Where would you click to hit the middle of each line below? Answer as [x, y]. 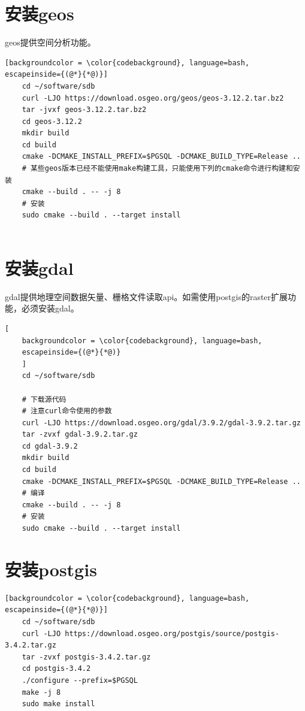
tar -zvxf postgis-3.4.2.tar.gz [86, 657]
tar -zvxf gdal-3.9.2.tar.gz [80, 435]
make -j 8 [41, 692]
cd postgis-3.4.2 [56, 669]
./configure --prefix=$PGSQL [80, 680]
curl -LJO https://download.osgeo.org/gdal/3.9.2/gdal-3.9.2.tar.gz [161, 423]
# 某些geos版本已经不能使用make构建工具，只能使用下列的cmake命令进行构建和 [157, 169]
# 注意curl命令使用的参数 [67, 411]
